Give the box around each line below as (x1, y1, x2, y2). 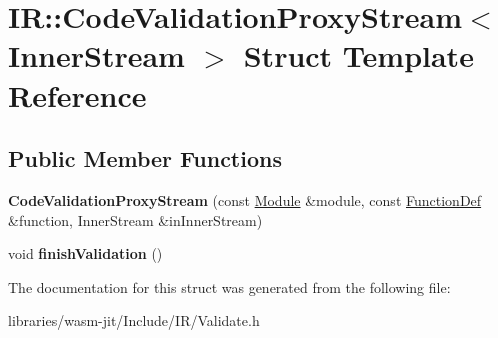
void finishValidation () (8, 243, 163, 264)
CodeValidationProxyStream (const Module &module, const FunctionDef (8, 189, 482, 210)
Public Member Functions (8, 143, 282, 174)
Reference (8, 74, 147, 115)
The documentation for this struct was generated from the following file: (8, 276, 451, 297)
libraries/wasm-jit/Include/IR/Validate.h (8, 310, 260, 331)
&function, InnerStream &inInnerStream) (8, 209, 263, 230)
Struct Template (243, 35, 474, 76)
